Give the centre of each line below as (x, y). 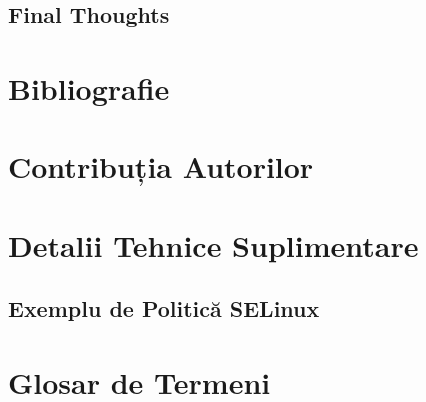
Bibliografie (89, 87)
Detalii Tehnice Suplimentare (213, 244)
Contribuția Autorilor (161, 166)
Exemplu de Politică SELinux (164, 308)
